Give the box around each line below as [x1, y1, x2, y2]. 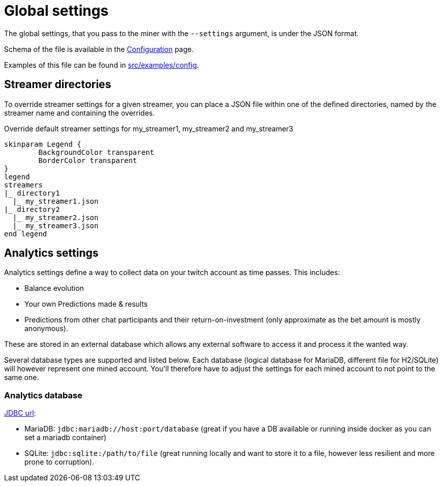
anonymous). [24, 324, 68, 333]
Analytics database [4, 390, 82, 400]
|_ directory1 [4, 188, 60, 197]
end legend [4, 229, 47, 238]
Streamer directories [4, 78, 111, 91]
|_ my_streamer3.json [12, 221, 99, 230]
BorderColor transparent [38, 156, 137, 165]
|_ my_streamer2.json [12, 213, 99, 222]
